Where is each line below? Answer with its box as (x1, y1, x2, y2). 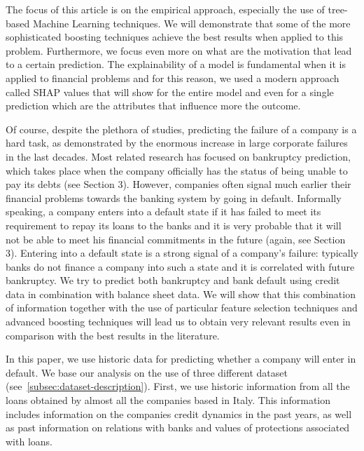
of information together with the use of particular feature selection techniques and (6, 300, 358, 315)
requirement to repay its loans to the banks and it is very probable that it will (6, 217, 342, 232)
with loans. (6, 433, 52, 448)
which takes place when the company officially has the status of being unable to (6, 163, 348, 177)
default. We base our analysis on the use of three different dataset (6, 365, 288, 379)
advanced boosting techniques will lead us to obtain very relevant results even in (6, 314, 351, 329)
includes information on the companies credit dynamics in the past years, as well (6, 406, 352, 421)
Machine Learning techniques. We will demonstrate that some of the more (32, 15, 351, 30)
